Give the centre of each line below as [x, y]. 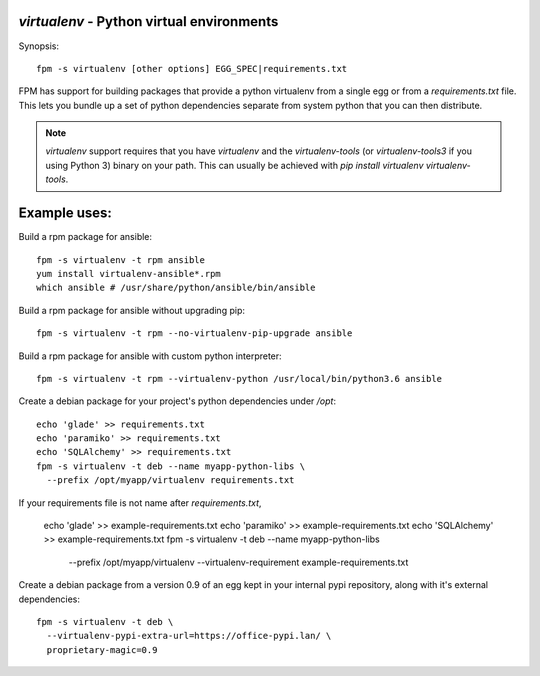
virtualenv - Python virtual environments [148, 21]
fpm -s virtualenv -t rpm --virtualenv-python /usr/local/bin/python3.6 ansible [239, 378]
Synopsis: [39, 46]
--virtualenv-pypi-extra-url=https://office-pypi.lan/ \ [189, 636]
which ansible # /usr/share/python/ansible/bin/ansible [176, 288]
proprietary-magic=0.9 [102, 649]
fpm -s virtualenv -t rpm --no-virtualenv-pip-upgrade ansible [194, 333]
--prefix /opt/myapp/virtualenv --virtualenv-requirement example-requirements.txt [238, 562]
